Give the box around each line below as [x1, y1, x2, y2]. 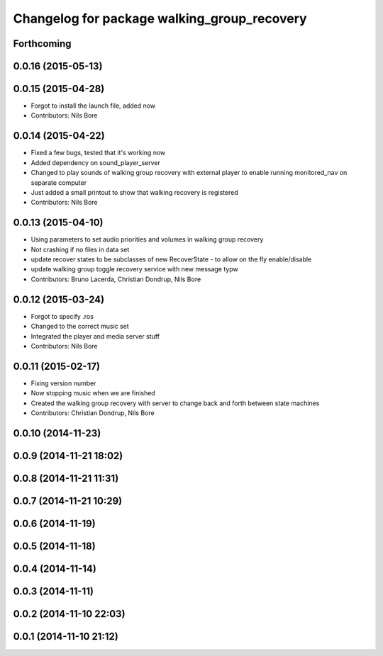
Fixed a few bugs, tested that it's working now [30, 149, 166, 157]
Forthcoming [13, 38, 72, 50]
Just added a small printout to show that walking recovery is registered [30, 188, 238, 196]
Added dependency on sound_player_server [30, 158, 161, 166]
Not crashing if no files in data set [30, 245, 130, 254]
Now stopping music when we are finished [30, 389, 155, 397]
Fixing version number [30, 379, 96, 388]
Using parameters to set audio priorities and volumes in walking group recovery [30, 235, 264, 244]
